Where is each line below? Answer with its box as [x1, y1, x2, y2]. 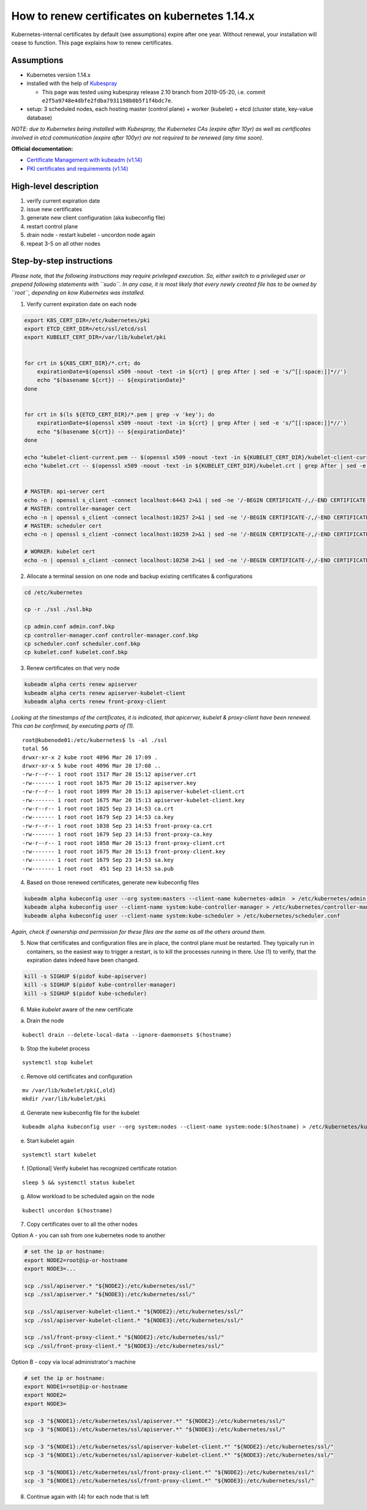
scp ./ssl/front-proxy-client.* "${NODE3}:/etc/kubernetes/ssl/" [24, 1342, 224, 1350]
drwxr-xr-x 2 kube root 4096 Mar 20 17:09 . [22, 754, 158, 761]
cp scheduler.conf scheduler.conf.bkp [24, 640, 141, 647]
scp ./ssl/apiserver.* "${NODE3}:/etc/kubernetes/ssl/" [24, 1291, 196, 1298]
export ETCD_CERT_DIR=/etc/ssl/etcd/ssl [24, 325, 147, 332]
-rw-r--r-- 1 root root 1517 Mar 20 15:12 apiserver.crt [22, 771, 197, 778]
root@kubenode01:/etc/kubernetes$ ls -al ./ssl [22, 737, 168, 743]
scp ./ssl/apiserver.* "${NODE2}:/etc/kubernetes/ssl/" [24, 1282, 196, 1289]
